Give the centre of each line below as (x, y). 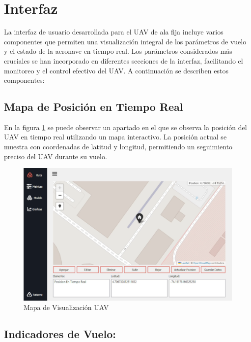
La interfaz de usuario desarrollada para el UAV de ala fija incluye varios (114, 32)
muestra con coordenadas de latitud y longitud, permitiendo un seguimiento (118, 147)
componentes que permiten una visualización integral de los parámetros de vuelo (125, 41)
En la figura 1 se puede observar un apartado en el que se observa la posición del (125, 127)
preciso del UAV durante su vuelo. (56, 156)
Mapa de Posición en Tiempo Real (94, 107)
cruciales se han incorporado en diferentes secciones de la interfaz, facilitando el (124, 60)
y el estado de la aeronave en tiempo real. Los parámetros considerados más (118, 51)
